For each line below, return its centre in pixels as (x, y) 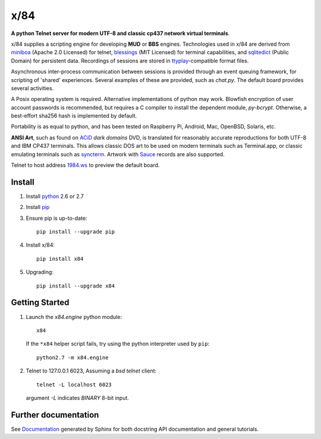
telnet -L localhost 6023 (74, 384)
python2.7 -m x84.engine (73, 357)
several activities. (32, 88)
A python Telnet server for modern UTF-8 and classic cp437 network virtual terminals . (120, 33)
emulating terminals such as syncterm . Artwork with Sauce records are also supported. (118, 154)
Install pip (38, 207)
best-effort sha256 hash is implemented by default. (74, 116)
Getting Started (40, 303)
